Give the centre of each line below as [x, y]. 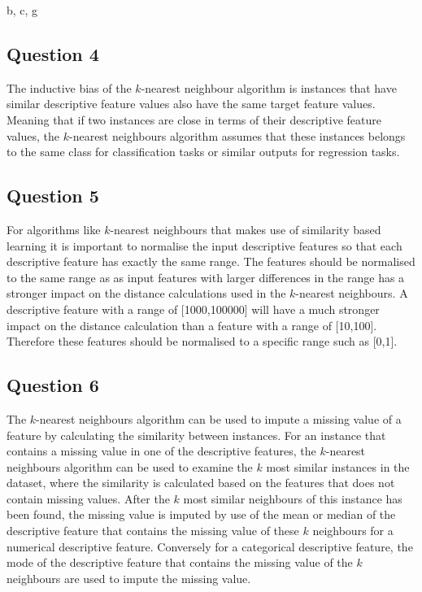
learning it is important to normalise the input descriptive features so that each [204, 245]
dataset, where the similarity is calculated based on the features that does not [201, 483]
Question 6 [53, 385]
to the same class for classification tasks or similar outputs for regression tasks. [203, 152]
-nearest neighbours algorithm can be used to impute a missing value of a [219, 418]
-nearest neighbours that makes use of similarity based [246, 229]
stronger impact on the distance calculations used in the [146, 293]
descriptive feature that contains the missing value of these [153, 531]
